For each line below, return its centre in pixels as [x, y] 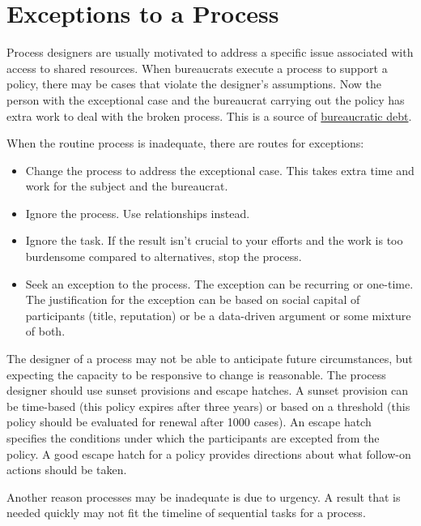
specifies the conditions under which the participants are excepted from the [193, 438]
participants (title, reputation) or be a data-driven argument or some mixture [218, 315]
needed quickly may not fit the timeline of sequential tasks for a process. [186, 513]
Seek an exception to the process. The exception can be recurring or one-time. [219, 283]
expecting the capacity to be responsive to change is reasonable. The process [196, 374]
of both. [45, 331]
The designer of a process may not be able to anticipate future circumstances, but [210, 359]
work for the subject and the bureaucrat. [127, 186]
